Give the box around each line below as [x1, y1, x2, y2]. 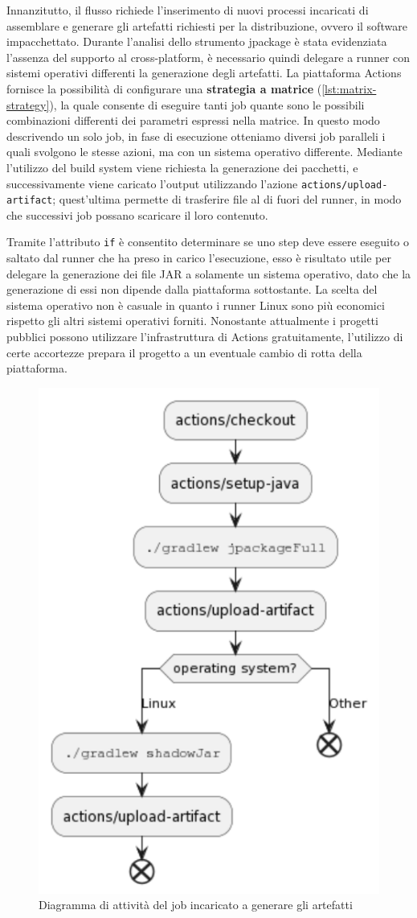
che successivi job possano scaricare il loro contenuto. [6, 206, 268, 223]
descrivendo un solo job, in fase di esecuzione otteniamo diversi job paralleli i [6, 127, 386, 144]
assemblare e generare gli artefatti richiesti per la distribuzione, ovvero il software [6, 17, 407, 34]
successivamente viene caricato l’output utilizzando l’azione [6, 175, 298, 191]
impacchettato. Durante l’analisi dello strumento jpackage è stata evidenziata [6, 33, 387, 50]
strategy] [6, 96, 50, 113]
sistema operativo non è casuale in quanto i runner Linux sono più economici [6, 296, 385, 313]
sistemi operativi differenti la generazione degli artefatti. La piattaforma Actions [6, 64, 402, 81]
